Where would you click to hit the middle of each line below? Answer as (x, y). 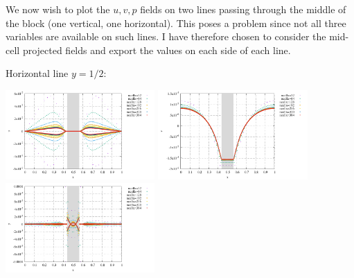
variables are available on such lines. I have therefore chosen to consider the (166, 36)
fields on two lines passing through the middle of (243, 9)
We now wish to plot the (58, 9)
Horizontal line (37, 73)
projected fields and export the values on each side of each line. (157, 50)
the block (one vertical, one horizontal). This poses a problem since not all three (176, 23)
